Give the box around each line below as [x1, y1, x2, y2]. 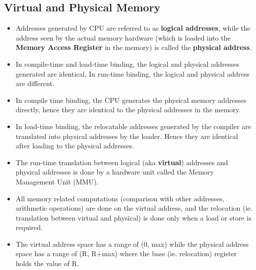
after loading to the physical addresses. [15, 140, 134, 151]
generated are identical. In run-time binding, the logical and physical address [15, 68, 250, 79]
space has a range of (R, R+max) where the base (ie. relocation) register [15, 248, 237, 259]
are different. [15, 78, 55, 89]
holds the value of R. [15, 258, 79, 269]
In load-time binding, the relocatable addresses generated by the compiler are [15, 121, 251, 131]
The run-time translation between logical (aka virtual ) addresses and [15, 157, 228, 167]
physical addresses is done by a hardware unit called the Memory [15, 167, 214, 177]
